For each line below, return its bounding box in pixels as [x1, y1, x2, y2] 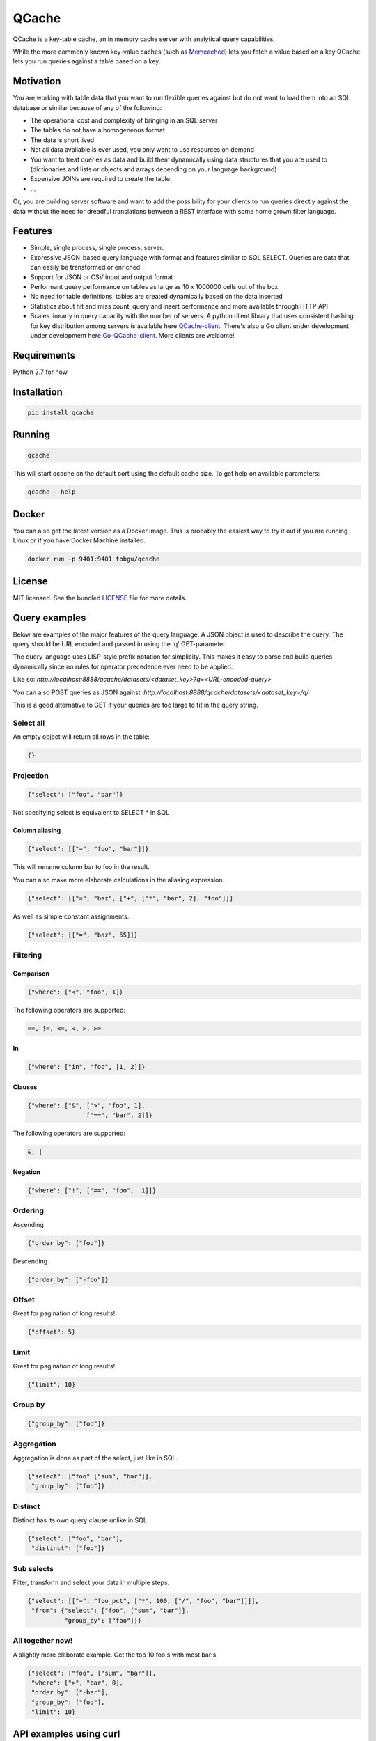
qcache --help [27, 488, 76, 496]
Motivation [13, 75, 61, 87]
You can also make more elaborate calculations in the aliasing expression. [13, 875, 225, 884]
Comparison [13, 969, 50, 978]
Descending [13, 1257, 48, 1265]
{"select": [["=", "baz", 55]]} [27, 930, 139, 939]
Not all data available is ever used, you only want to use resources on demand [30, 146, 254, 154]
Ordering [13, 1205, 45, 1215]
